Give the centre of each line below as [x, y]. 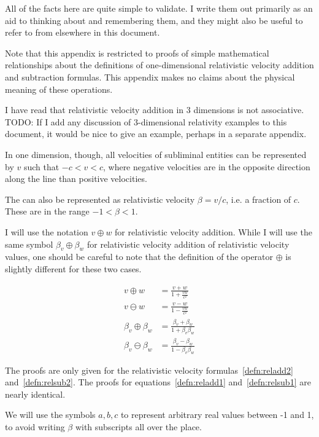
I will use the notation [47, 231]
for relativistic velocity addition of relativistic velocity [188, 244]
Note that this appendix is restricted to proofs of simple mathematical [137, 53]
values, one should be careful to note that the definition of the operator [139, 257]
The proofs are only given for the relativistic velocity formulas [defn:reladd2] [149, 370]
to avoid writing [35, 427]
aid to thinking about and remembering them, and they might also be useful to [154, 20]
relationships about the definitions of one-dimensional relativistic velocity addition [159, 65]
